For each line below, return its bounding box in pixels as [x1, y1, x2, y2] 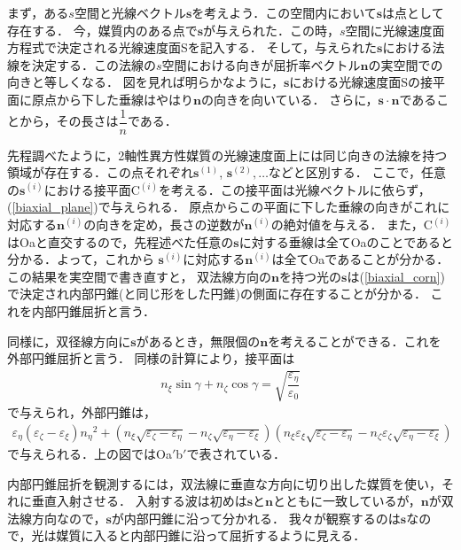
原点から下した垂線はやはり [31, 89, 193, 108]
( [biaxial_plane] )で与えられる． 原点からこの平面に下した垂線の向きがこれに [7, 198, 450, 216]
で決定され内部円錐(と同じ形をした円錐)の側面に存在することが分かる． [7, 284, 426, 303]
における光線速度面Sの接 [289, 73, 434, 91]
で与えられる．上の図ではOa [7, 444, 172, 462]
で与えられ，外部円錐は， [7, 403, 156, 422]
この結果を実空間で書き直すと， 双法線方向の [7, 267, 272, 285]
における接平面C [43, 180, 140, 198]
